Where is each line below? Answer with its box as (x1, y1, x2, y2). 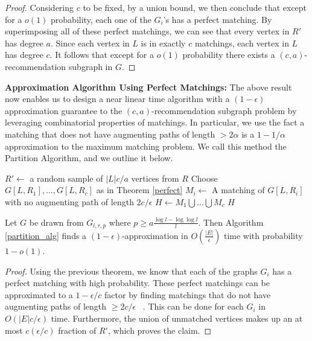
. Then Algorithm (198, 215, 264, 228)
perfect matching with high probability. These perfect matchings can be (5, 276, 270, 289)
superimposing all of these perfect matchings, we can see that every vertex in (5, 25, 290, 37)
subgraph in (68, 60, 113, 72)
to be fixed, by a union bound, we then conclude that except (83, 1, 307, 13)
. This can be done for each (142, 300, 244, 313)
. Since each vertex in (50, 36, 130, 49)
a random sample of (30, 171, 103, 184)
